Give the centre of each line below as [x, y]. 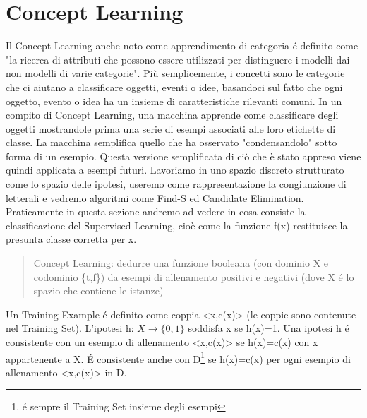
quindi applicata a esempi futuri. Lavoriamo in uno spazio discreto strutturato [175, 170]
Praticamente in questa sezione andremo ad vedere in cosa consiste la [156, 211]
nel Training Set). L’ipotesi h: [70, 328]
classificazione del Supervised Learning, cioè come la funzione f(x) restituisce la [177, 225]
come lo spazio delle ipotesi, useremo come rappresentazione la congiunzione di [176, 184]
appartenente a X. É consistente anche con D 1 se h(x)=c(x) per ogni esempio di [178, 357]
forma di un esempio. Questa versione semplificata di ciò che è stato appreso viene [183, 156]
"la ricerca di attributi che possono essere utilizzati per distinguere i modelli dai [178, 59]
